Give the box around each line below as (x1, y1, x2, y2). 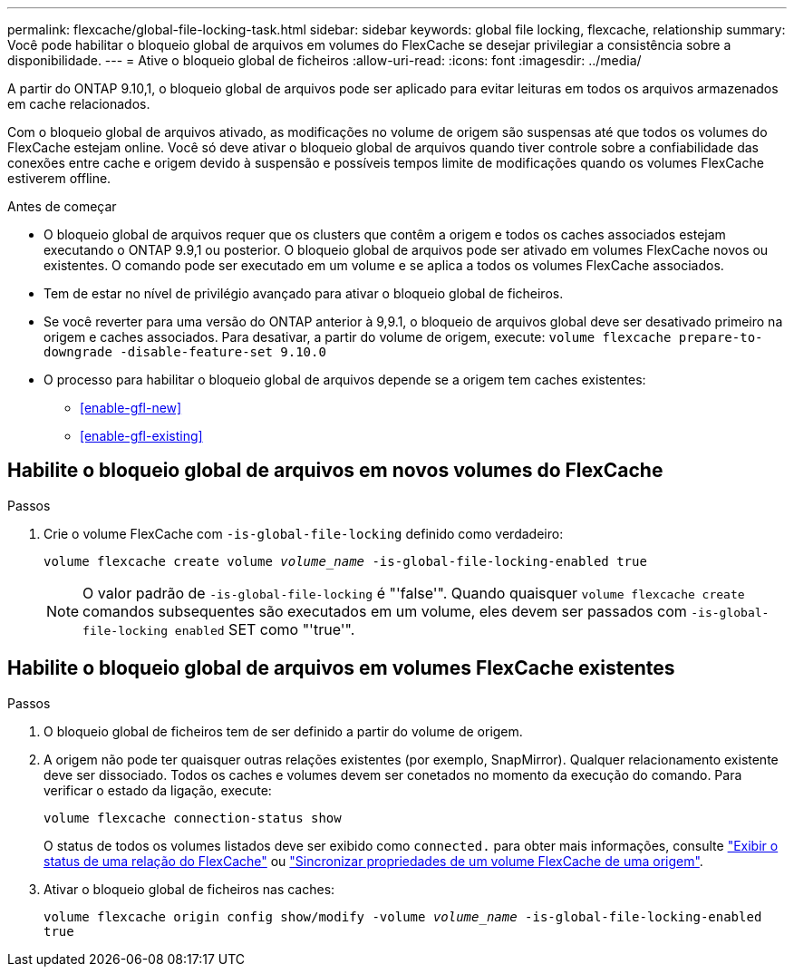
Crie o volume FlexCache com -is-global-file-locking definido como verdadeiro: (44, 525, 564, 541)
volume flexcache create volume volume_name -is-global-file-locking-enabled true (44, 553, 647, 569)
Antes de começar (7, 199, 117, 214)
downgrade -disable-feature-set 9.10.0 (44, 345, 326, 359)
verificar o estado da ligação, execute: (44, 782, 272, 798)
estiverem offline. (7, 170, 111, 186)
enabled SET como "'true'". (174, 619, 355, 638)
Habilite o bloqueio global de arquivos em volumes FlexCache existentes (7, 657, 675, 680)
